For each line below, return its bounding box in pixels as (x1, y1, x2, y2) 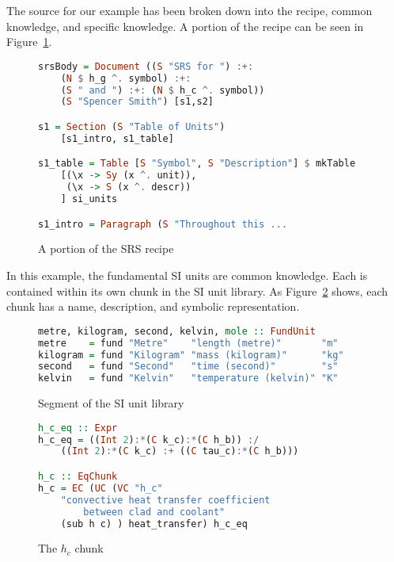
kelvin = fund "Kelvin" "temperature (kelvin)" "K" (38, 373, 339, 384)
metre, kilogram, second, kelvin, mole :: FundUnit (38, 325, 316, 337)
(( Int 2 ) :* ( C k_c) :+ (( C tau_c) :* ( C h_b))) (60, 445, 299, 457)
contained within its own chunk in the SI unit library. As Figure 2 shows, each (6, 282, 388, 299)
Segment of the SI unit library (38, 395, 184, 411)
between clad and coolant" (83, 506, 225, 518)
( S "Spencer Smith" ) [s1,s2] (60, 96, 214, 108)
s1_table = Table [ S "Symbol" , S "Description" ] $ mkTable (38, 158, 356, 170)
